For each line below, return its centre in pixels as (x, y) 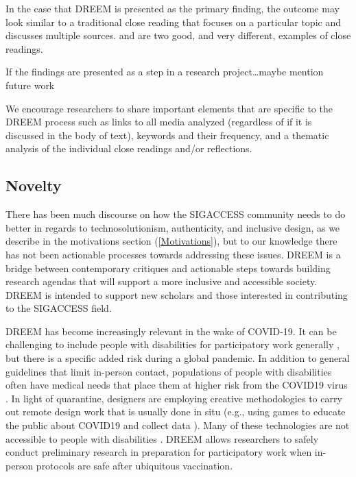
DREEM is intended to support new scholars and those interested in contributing (177, 294)
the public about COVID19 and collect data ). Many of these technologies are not (178, 425)
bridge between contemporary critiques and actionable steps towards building (168, 268)
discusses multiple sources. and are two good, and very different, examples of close (178, 35)
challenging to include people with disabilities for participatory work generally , (173, 344)
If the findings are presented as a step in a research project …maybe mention (165, 72)
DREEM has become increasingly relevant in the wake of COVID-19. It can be (171, 331)
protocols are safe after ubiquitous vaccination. (134, 465)
